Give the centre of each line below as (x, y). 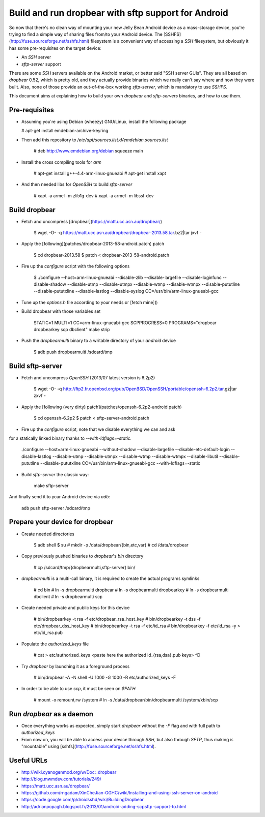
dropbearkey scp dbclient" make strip (72, 329)
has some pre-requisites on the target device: (55, 48)
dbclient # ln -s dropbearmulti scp (68, 596)
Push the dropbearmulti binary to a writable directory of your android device (99, 341)
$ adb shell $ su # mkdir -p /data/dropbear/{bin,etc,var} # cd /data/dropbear (111, 545)
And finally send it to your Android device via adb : (60, 497)
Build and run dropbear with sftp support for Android (119, 13)
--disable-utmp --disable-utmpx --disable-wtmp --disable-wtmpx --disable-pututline (153, 284)
